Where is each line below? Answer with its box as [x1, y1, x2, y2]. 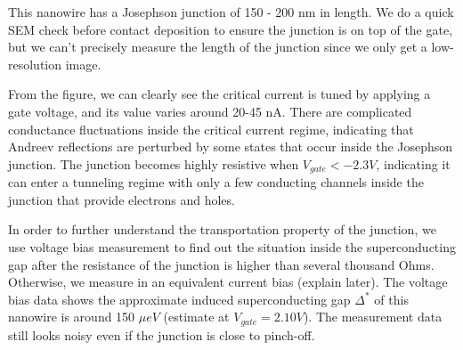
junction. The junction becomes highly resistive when [8, 154, 299, 173]
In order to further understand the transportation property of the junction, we [8, 220, 436, 239]
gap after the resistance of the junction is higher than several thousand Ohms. [8, 255, 435, 273]
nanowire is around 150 [8, 307, 135, 326]
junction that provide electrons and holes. [8, 190, 235, 208]
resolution [8, 54, 62, 73]
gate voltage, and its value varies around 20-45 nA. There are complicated [8, 102, 412, 120]
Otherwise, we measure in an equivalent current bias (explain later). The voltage [8, 273, 448, 291]
